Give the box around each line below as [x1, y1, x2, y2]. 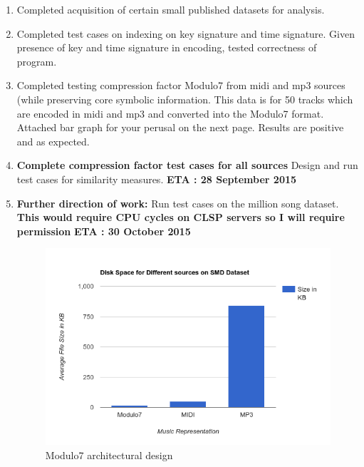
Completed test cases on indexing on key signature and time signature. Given [16, 26, 355, 41]
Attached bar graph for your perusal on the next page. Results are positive [16, 120, 344, 135]
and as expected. [16, 133, 90, 148]
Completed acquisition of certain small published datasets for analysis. [16, 2, 325, 16]
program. [16, 53, 57, 68]
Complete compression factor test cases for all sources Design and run [16, 158, 358, 173]
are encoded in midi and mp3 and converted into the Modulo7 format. [16, 106, 324, 120]
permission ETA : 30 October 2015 [16, 223, 191, 238]
